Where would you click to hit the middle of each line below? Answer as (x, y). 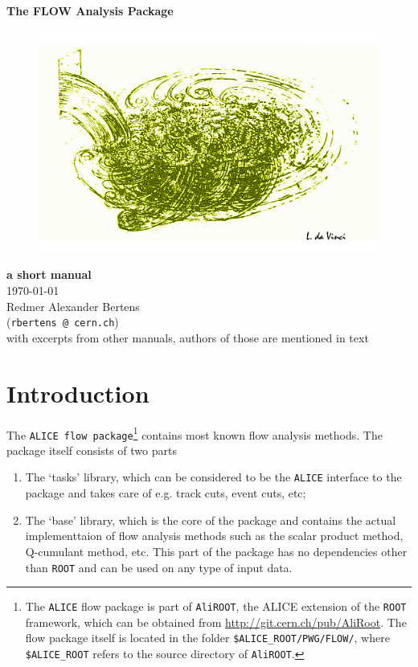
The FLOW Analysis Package (90, 10)
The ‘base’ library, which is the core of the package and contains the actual (211, 520)
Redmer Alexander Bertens (73, 306)
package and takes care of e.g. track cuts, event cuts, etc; (166, 493)
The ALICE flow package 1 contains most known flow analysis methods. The (195, 433)
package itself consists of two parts (92, 450)
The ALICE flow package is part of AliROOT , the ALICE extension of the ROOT (216, 606)
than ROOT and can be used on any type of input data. (159, 567)
